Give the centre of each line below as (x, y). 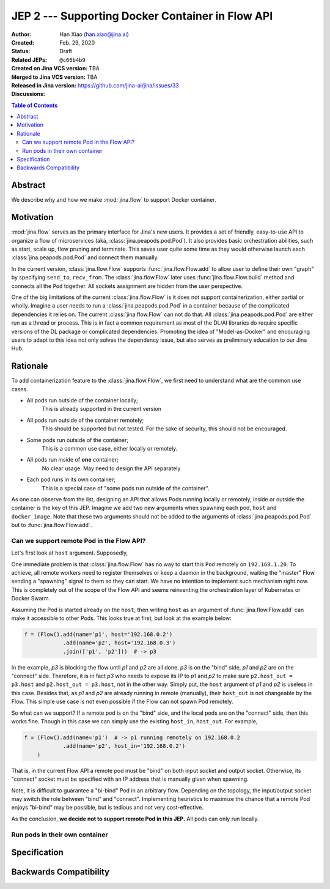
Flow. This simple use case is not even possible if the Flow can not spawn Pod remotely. (122, 702)
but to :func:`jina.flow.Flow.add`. (52, 525)
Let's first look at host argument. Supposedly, (70, 553)
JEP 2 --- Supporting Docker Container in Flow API (142, 16)
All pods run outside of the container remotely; (85, 420)
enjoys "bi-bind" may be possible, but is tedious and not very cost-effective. (108, 808)
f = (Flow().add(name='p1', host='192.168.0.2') (98, 634)
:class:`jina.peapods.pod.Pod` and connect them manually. (85, 257)
